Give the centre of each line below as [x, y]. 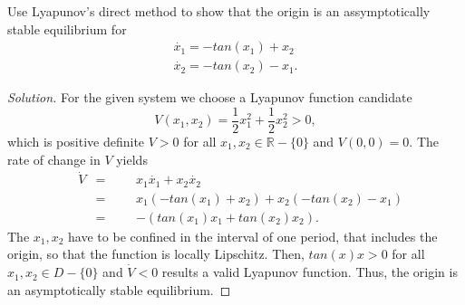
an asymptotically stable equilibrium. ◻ [119, 289]
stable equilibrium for [67, 29]
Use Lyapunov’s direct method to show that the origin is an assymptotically [219, 11]
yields [132, 159]
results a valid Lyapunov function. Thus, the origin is [310, 272]
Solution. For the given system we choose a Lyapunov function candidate [210, 97]
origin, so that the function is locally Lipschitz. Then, [156, 254]
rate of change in [54, 159]
